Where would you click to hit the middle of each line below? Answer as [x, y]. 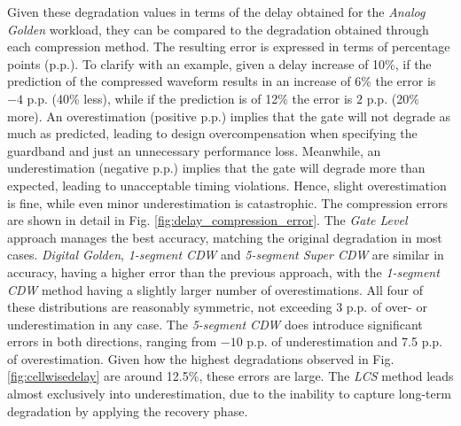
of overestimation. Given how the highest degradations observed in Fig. [201, 358]
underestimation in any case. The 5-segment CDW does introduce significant [215, 324]
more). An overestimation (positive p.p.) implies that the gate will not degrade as [229, 116]
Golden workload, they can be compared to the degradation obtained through [218, 29]
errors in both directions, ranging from [112, 341]
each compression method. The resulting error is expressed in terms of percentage [229, 46]
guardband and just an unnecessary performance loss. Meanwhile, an [194, 150]
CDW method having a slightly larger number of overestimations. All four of [215, 289]
